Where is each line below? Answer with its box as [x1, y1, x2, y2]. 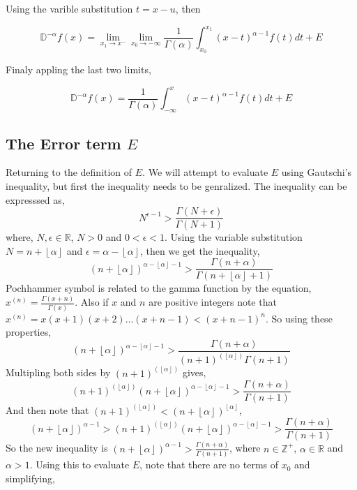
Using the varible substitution [6, 1, 133, 15]
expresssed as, [6, 192, 65, 207]
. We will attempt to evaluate [142, 165, 268, 179]
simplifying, [6, 470, 55, 485]
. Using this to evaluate [29, 457, 130, 472]
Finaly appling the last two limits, [6, 62, 151, 77]
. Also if [75, 295, 109, 309]
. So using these [266, 311, 333, 325]
